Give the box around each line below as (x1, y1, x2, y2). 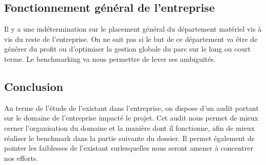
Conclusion (4, 78, 63, 94)
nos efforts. (4, 152, 38, 163)
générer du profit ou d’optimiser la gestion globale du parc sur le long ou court (4, 43, 251, 54)
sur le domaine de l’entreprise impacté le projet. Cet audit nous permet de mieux (4, 112, 259, 123)
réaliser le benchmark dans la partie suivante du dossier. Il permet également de (4, 132, 255, 143)
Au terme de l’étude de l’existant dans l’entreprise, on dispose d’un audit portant (4, 102, 259, 113)
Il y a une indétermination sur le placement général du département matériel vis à (4, 23, 262, 34)
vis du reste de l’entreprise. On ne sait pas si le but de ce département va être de (4, 33, 258, 44)
